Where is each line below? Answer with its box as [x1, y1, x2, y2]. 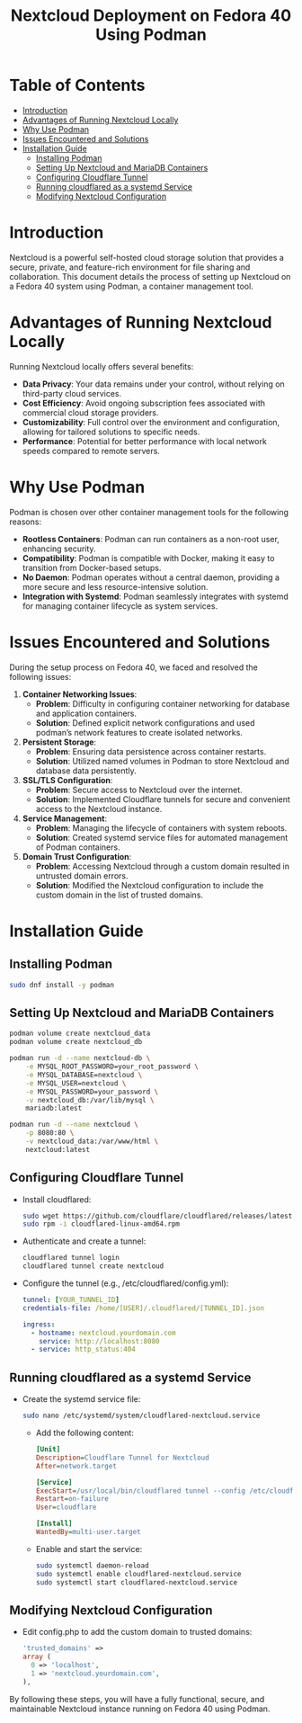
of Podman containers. [35, 842, 120, 853]
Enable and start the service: [35, 1543, 143, 1554]
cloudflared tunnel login [22, 1254, 120, 1263]
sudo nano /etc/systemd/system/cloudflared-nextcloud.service [22, 1411, 261, 1421]
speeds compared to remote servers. [22, 445, 160, 456]
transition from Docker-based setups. [22, 562, 162, 573]
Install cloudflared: [22, 1193, 92, 1205]
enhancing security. [22, 543, 96, 554]
